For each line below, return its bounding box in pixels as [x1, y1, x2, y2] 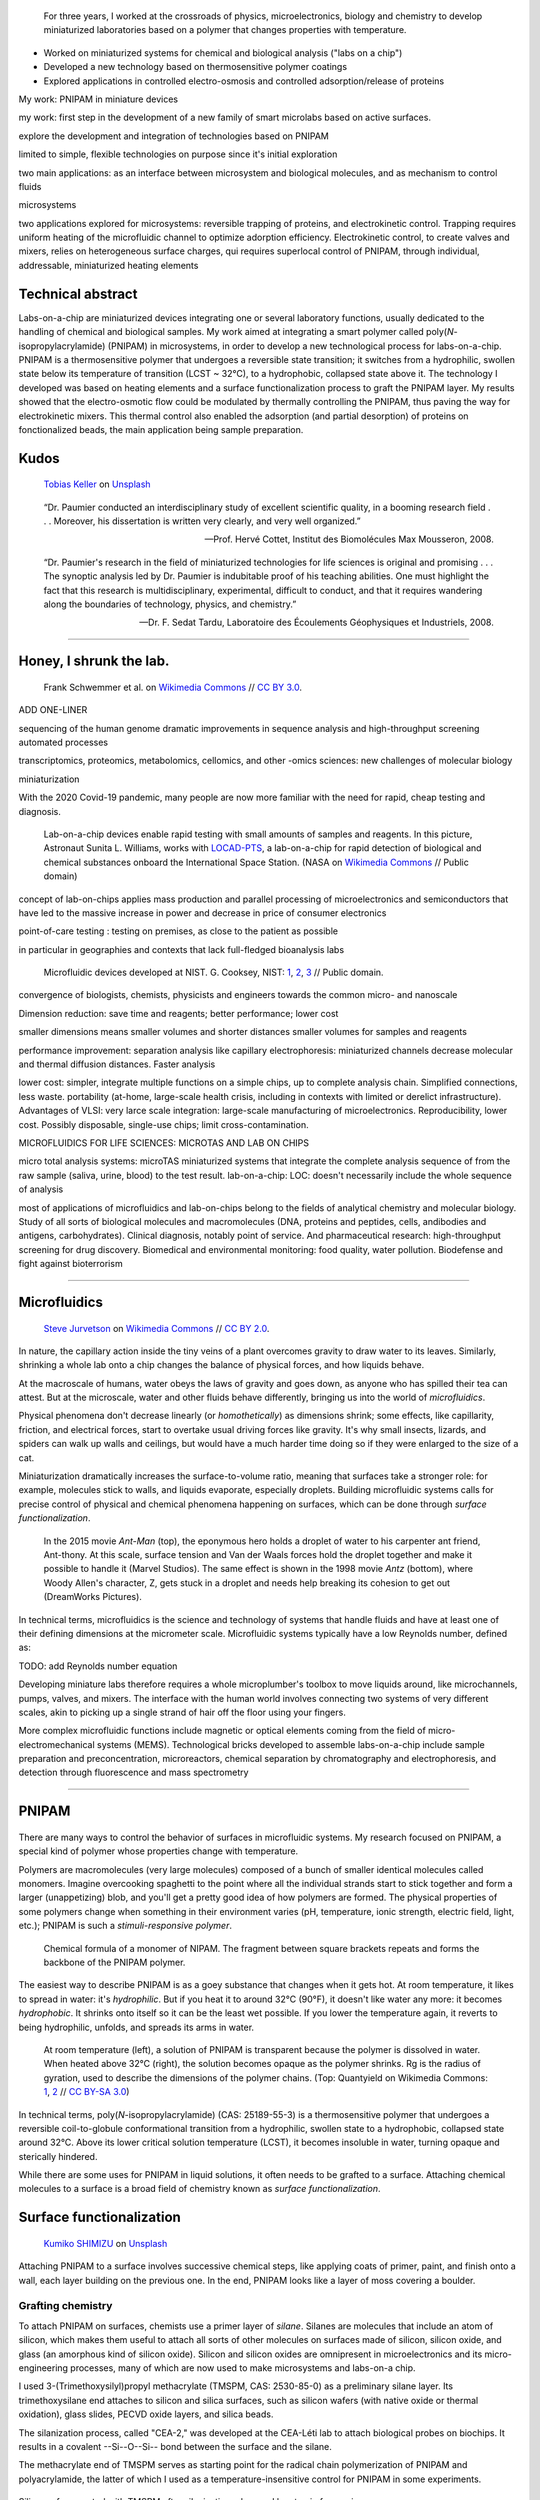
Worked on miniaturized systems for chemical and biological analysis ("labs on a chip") [43, 46, 403, 59]
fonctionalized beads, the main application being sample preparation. [18, 423, 304, 435]
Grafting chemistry [18, 2299, 113, 2313]
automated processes [18, 736, 109, 748]
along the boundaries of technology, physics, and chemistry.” [43, 598, 297, 610]
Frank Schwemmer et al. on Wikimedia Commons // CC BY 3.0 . [43, 681, 303, 693]
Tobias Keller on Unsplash [43, 478, 151, 490]
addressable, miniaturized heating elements [18, 259, 199, 271]
